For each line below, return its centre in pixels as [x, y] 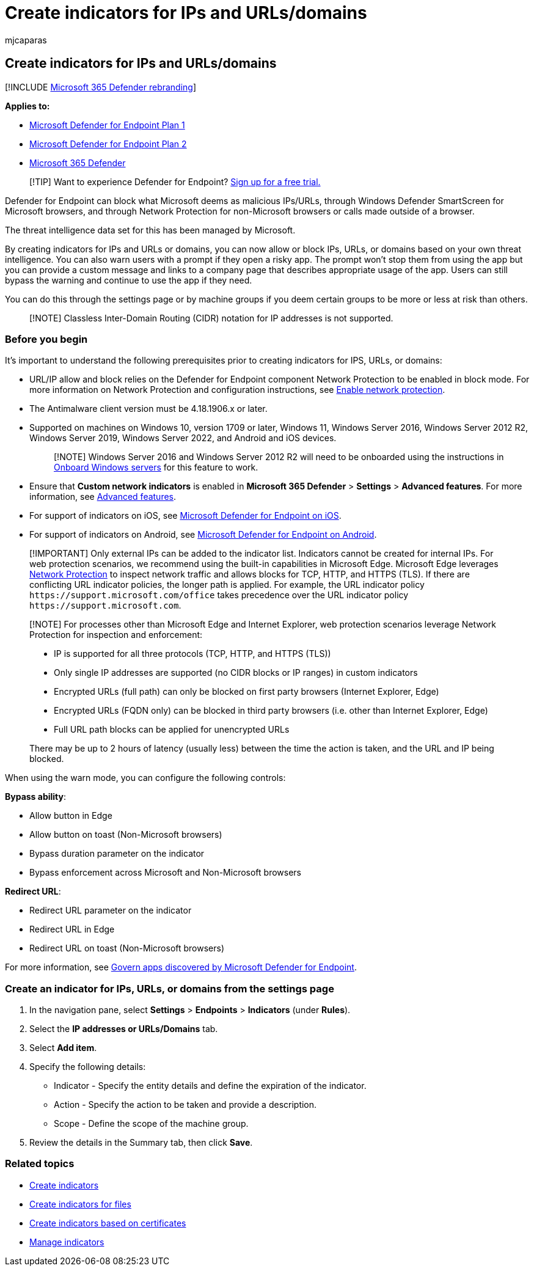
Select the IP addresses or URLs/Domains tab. [124, 1029]
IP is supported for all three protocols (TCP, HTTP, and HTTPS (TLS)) [192, 654]
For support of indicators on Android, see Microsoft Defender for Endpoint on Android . [203, 535]
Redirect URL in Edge [72, 929]
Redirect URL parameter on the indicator [111, 910]
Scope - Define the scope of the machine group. [151, 1124]
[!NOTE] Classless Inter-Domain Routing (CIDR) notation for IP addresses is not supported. [211, 318]
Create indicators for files [80, 1204]
